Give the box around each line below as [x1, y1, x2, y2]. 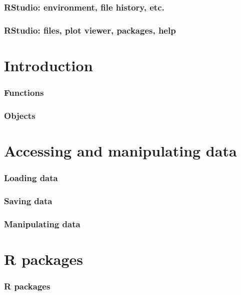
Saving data [4, 194, 52, 207]
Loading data [4, 172, 58, 184]
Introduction [4, 55, 93, 75]
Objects [4, 109, 35, 121]
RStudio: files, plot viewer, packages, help [4, 24, 176, 36]
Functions [4, 86, 44, 98]
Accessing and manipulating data [4, 140, 237, 161]
